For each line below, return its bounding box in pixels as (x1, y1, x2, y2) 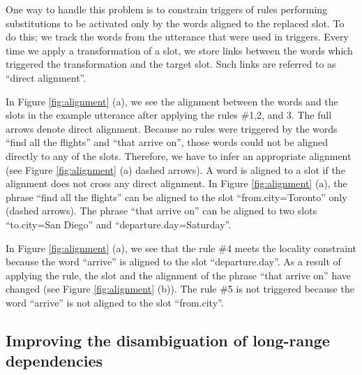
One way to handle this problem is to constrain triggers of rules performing (6, 2, 328, 16)
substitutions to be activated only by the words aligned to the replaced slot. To (6, 15, 345, 30)
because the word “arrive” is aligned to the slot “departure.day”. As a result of (6, 254, 341, 269)
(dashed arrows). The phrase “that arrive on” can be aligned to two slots (6, 203, 317, 218)
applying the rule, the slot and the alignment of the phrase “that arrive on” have (6, 267, 351, 282)
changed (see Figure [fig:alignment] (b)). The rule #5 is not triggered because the (6, 281, 354, 296)
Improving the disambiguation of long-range (6, 329, 330, 351)
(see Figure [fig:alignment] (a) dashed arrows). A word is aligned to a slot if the (6, 162, 345, 177)
